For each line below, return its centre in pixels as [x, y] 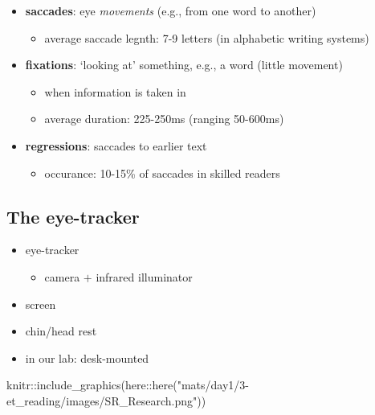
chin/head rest [61, 331]
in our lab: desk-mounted [87, 357]
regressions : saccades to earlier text [116, 145]
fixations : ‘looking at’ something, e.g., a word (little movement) [184, 65]
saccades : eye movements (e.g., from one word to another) [171, 10]
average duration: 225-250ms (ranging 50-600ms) [164, 119]
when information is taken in [115, 91]
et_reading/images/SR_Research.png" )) [106, 400]
